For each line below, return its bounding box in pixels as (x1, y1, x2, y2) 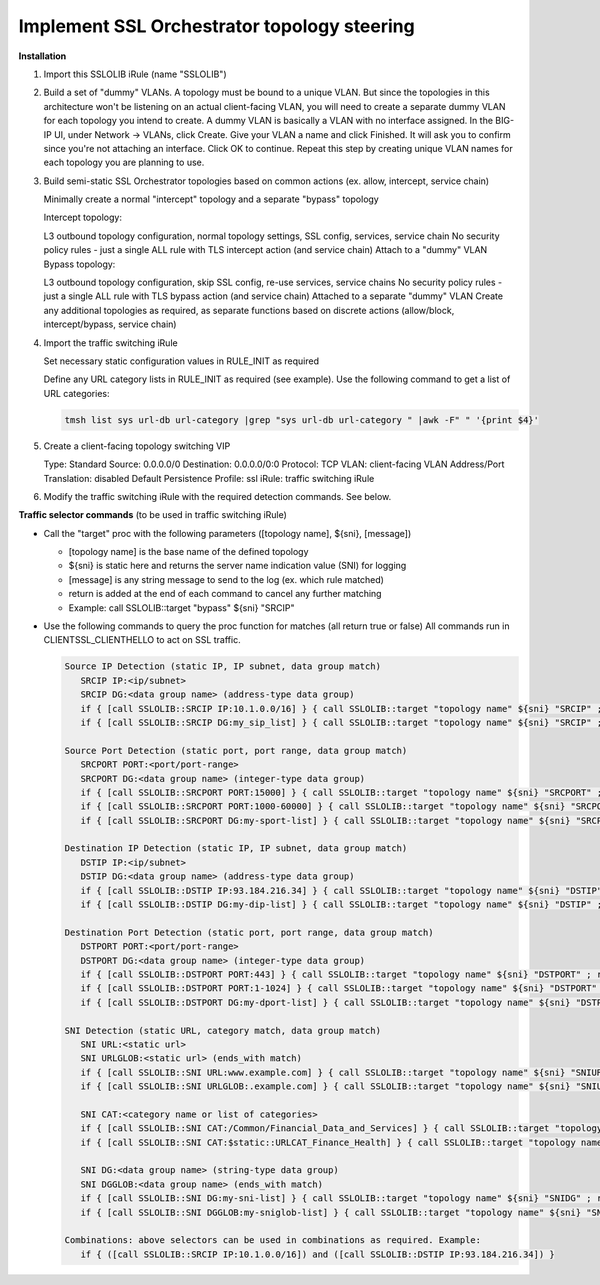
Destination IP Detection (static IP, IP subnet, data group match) (64, 843, 408, 854)
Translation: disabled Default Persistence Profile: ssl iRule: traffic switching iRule (43, 472, 375, 484)
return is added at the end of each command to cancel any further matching (68, 588, 382, 600)
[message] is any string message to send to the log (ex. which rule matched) (68, 573, 385, 585)
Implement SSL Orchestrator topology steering (18, 15, 415, 37)
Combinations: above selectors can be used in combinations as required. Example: (64, 1235, 482, 1246)
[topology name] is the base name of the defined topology (68, 546, 309, 558)
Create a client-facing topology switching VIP (43, 440, 231, 452)
